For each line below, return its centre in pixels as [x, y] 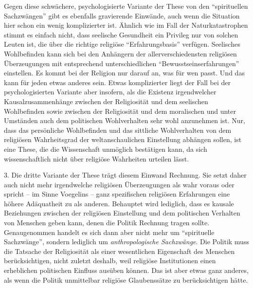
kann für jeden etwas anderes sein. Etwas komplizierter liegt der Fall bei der [117, 82]
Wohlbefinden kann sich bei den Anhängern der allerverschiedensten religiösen [120, 53]
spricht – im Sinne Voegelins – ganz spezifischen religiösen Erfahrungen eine [117, 194]
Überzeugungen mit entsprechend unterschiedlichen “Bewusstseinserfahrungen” [122, 63]
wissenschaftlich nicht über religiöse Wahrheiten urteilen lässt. [97, 158]
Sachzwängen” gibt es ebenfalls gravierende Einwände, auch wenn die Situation [122, 15]
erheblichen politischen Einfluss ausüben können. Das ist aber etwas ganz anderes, [126, 270]
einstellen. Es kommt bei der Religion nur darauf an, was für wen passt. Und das [124, 73]
